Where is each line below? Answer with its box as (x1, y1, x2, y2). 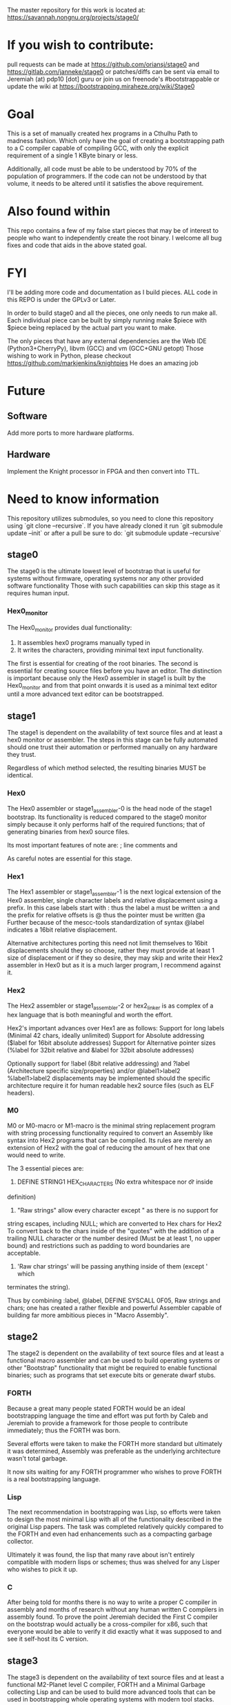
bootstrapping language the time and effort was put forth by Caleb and (7, 1412, 208, 1420)
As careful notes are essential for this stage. (7, 854, 132, 863)
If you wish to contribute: (7, 37, 154, 53)
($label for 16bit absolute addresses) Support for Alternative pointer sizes (7, 1039, 216, 1047)
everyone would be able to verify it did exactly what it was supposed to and (7, 1628, 222, 1636)
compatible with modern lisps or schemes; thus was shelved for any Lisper (7, 1558, 220, 1566)
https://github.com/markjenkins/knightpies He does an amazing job (7, 358, 199, 367)
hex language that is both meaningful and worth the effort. (7, 1010, 173, 1019)
